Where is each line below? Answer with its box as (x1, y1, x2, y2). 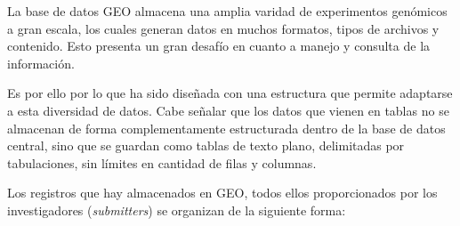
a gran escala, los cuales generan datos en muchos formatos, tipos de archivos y (7, 19, 440, 37)
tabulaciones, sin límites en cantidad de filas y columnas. (7, 153, 317, 172)
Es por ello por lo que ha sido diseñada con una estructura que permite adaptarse (7, 84, 453, 102)
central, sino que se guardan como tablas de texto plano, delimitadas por (7, 136, 405, 155)
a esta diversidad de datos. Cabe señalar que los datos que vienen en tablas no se (7, 101, 449, 119)
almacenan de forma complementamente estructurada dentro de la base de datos (7, 118, 446, 137)
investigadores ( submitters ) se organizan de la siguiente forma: (7, 200, 346, 219)
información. (7, 53, 75, 72)
